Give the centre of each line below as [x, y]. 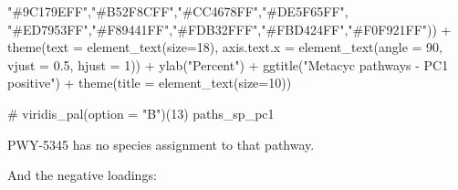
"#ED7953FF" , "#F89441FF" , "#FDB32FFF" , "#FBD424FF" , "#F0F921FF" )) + [229, 29]
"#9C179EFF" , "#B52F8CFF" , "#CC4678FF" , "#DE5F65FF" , [178, 11]
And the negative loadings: [82, 175]
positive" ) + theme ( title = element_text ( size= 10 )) [150, 83]
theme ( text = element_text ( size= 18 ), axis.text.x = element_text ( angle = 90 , [225, 47]
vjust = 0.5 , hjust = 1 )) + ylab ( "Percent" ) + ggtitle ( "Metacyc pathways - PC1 [228, 64]
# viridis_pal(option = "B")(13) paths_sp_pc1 [141, 113]
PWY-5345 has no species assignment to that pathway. [161, 144]
